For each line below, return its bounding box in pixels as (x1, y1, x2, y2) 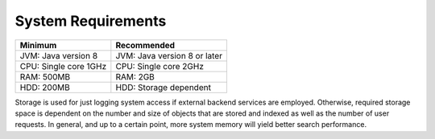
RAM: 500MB (19, 71, 71, 82)
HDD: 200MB (19, 81, 70, 92)
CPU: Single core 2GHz (115, 60, 205, 72)
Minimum (19, 39, 57, 51)
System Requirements (14, 12, 167, 30)
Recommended (115, 39, 176, 51)
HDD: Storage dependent (115, 81, 211, 92)
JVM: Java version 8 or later (115, 50, 223, 61)
